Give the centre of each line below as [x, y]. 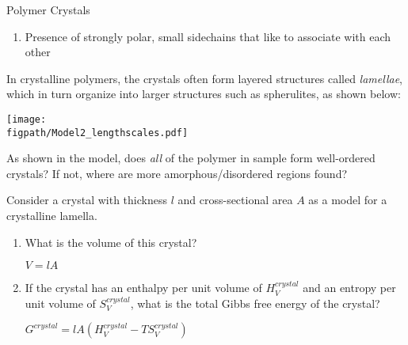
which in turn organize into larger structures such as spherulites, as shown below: [204, 94]
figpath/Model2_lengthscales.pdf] [97, 133]
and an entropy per [349, 288]
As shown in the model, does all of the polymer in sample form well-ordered [191, 158]
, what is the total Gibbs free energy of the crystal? [255, 303]
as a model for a [348, 200]
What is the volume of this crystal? [111, 242]
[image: [27, 119]
